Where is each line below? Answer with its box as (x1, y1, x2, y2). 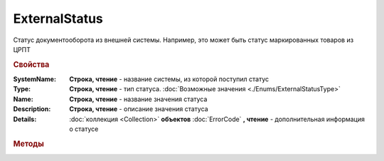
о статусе (69, 125, 99, 133)
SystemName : (13, 75, 57, 83)
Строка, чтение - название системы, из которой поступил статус (69, 75, 270, 83)
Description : (13, 105, 51, 113)
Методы (13, 139, 44, 149)
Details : (13, 115, 37, 123)
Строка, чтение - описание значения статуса (69, 105, 209, 113)
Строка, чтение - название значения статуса (69, 95, 208, 103)
